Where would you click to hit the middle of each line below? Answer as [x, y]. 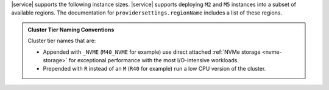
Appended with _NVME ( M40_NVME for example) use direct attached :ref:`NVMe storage [152, 52]
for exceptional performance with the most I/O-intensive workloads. [154, 60]
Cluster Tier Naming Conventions [71, 30]
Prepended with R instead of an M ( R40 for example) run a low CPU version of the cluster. [154, 69]
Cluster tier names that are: [62, 41]
